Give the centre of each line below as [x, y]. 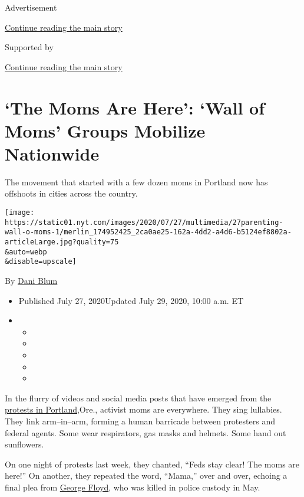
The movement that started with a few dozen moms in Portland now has [136, 182]
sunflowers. [24, 444]
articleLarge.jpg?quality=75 [62, 242]
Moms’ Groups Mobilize [105, 130]
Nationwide [52, 153]
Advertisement [31, 7]
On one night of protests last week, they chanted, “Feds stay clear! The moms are [152, 464]
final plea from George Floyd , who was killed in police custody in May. [133, 487]
